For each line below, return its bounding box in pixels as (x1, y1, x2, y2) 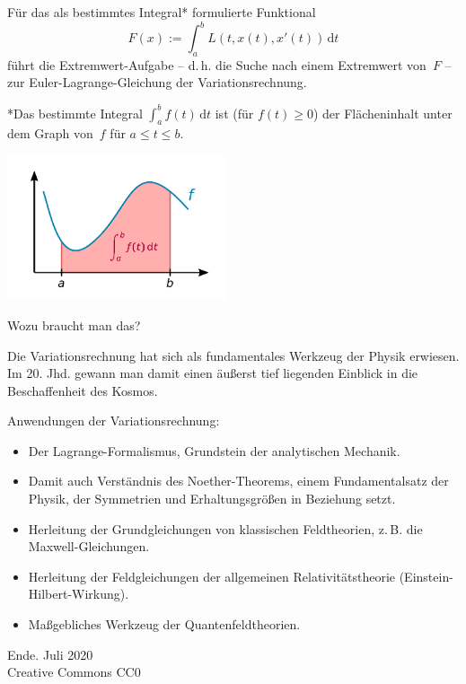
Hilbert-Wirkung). (28, 584, 129, 603)
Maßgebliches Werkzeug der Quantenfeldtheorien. (28, 615, 301, 634)
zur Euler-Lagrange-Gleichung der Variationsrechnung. (7, 73, 307, 92)
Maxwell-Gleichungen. (28, 537, 150, 556)
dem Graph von (7, 124, 93, 143)
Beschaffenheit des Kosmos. (7, 381, 158, 399)
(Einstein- (399, 566, 453, 585)
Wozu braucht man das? (7, 315, 141, 334)
